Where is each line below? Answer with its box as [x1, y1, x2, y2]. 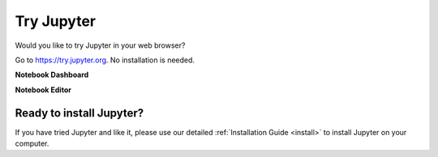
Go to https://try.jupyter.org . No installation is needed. [15, 55, 195, 65]
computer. [15, 138, 49, 149]
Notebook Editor [15, 85, 72, 95]
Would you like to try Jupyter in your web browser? [15, 40, 186, 50]
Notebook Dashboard [15, 70, 89, 80]
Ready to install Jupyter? [15, 106, 144, 120]
